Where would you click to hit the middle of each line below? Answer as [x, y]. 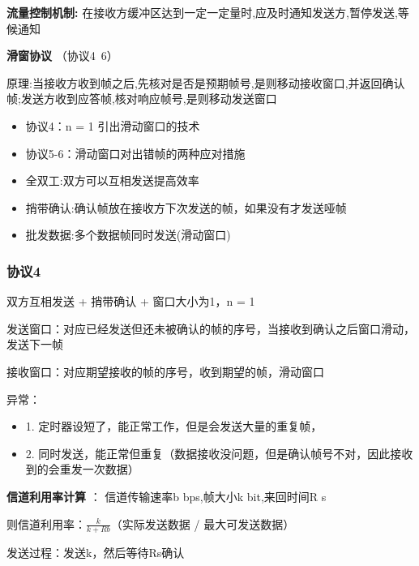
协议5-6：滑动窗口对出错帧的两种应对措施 [135, 153]
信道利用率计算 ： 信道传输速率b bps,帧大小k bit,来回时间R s [167, 496]
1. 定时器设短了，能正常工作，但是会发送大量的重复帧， [174, 426]
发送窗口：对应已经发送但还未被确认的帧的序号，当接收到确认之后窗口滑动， [211, 328]
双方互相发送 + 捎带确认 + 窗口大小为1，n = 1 [131, 301]
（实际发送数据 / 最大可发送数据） [203, 523]
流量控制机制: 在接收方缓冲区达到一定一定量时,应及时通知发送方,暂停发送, [202, 12]
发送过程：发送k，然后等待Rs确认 [96, 553]
